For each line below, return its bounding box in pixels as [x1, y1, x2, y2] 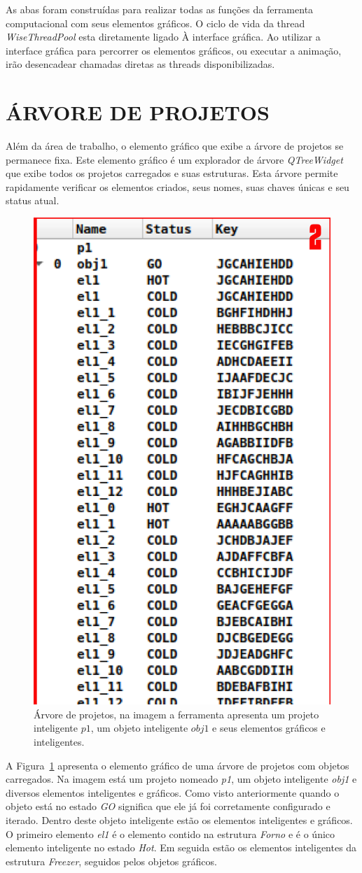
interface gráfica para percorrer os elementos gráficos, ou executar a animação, [6, 43, 342, 57]
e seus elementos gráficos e [212, 721, 326, 735]
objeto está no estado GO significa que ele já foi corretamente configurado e [6, 799, 330, 814]
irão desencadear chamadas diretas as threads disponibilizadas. [6, 57, 275, 71]
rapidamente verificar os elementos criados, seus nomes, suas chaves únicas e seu [6, 179, 349, 194]
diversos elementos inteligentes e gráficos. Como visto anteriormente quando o [6, 785, 340, 800]
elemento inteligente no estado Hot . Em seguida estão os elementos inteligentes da [6, 840, 357, 855]
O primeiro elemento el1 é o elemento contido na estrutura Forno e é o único [6, 826, 335, 841]
